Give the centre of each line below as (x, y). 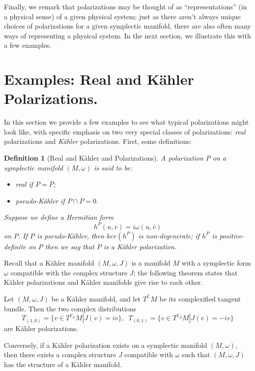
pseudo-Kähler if (40, 200)
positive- (232, 235)
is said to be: (113, 167)
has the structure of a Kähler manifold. (63, 364)
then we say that (70, 246)
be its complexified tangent (200, 298)
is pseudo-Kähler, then (71, 235)
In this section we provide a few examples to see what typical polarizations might (127, 122)
